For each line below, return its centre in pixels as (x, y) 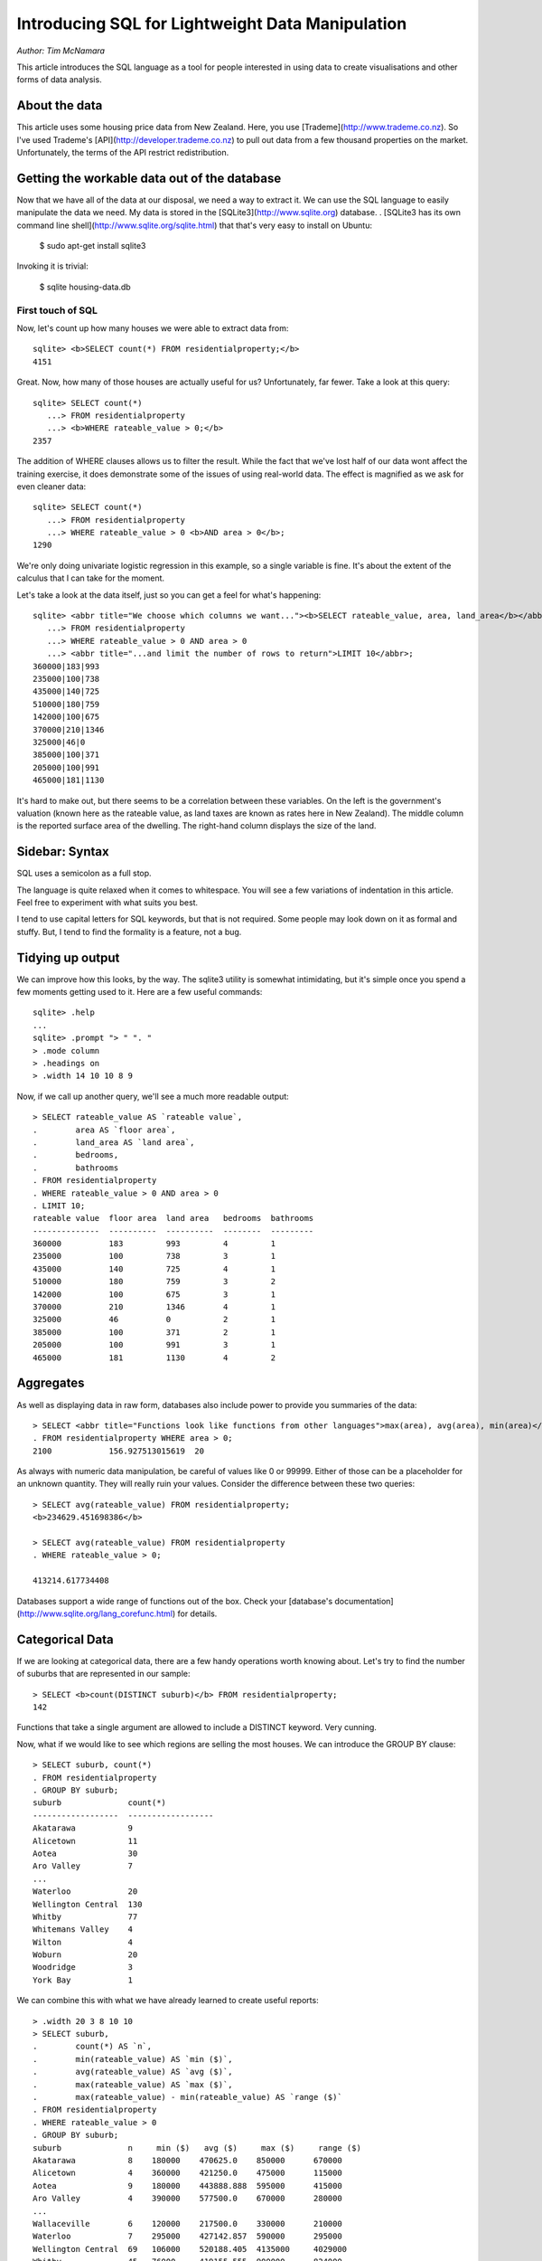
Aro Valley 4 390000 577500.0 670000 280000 (187, 2199)
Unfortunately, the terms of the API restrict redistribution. (123, 153)
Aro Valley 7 (83, 1866)
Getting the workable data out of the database (149, 178)
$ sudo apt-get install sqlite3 (93, 246)
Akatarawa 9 (83, 1828)
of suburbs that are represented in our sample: (103, 1674)
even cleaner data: (51, 486)
